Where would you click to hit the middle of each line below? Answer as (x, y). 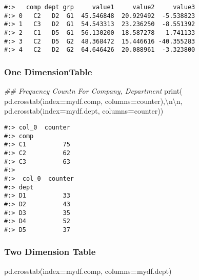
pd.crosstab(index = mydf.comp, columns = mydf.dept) (88, 271)
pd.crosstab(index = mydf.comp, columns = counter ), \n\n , (93, 101)
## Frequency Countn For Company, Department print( (93, 91)
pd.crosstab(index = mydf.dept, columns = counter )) (84, 111)
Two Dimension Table (50, 252)
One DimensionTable (48, 71)
